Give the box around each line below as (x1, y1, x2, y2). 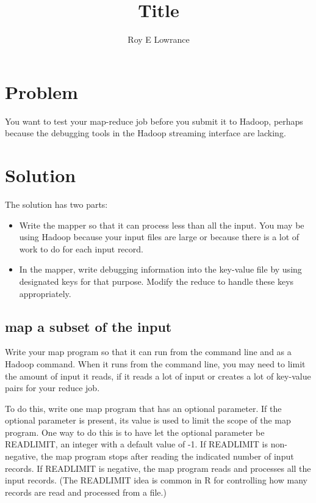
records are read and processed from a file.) (5, 485, 167, 498)
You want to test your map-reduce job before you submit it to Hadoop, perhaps (5, 114, 303, 127)
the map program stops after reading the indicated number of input (41, 450, 294, 463)
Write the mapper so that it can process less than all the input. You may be (19, 218, 304, 231)
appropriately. (19, 287, 71, 299)
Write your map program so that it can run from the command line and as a (5, 345, 292, 358)
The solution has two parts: (5, 197, 108, 210)
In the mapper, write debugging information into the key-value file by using (19, 263, 302, 276)
